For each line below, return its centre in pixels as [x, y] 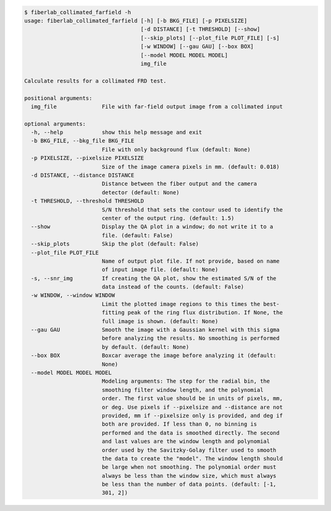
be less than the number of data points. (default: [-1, [189, 484]
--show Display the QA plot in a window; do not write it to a [152, 227]
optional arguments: [55, 124]
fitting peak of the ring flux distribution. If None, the [192, 313]
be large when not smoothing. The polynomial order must [189, 467]
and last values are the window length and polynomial [186, 441]
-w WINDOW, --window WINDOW [73, 295]
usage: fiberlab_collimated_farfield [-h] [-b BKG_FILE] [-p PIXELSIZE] [136, 21]
